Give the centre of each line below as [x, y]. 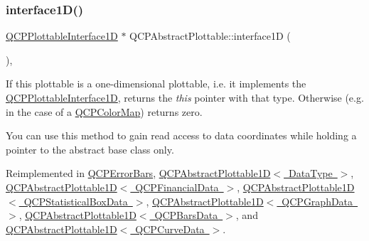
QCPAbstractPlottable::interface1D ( [210, 36]
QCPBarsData [186, 215]
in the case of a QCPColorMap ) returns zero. [104, 111]
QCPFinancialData [177, 187]
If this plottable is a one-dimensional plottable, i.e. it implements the [156, 84]
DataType [311, 173]
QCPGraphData [317, 201]
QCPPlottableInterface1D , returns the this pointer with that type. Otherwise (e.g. [185, 97]
